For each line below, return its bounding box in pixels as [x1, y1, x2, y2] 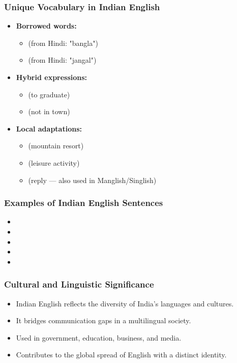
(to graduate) [28, 89, 70, 99]
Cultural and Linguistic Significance [4, 278, 154, 291]
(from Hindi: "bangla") [28, 37, 98, 48]
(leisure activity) [28, 157, 80, 168]
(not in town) [28, 106, 70, 117]
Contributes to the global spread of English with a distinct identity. [16, 349, 227, 360]
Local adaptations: [16, 123, 82, 134]
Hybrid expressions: [16, 72, 87, 82]
